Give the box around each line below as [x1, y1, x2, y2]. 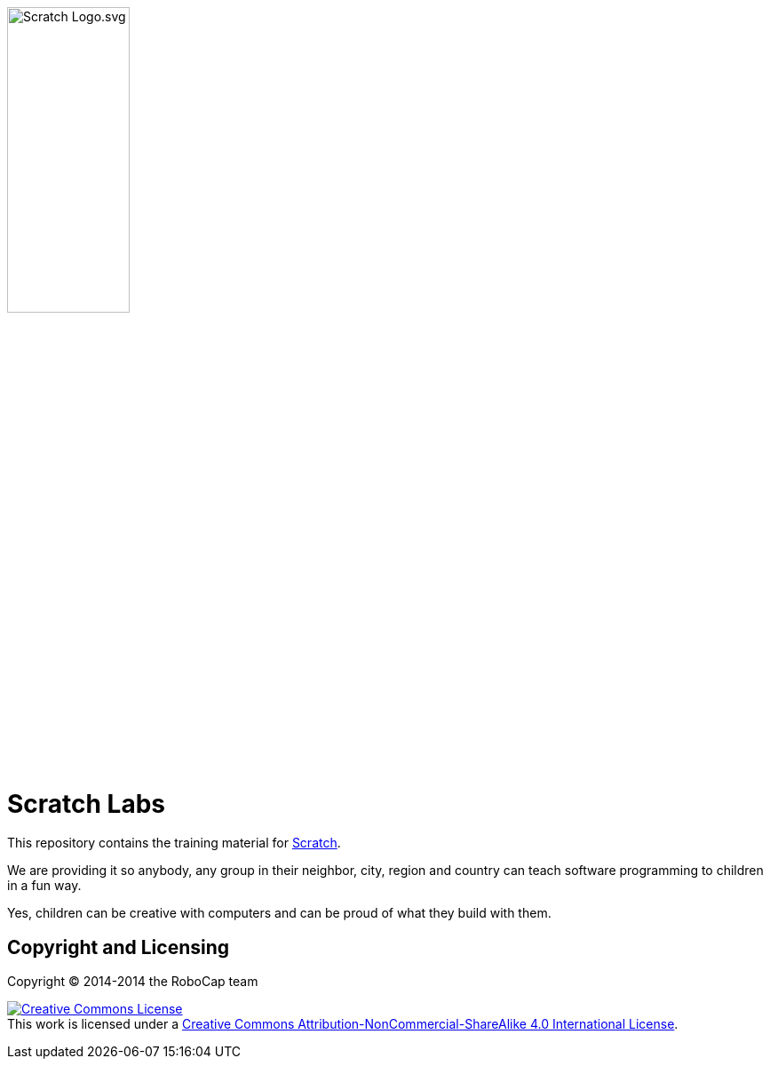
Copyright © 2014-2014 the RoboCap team [7, 974, 258, 990]
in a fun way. [7, 878, 82, 894]
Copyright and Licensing [7, 935, 230, 959]
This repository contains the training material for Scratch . [7, 835, 341, 851]
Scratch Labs [7, 788, 166, 819]
